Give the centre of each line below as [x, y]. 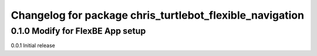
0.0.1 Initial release [33, 45]
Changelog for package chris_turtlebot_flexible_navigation [158, 15]
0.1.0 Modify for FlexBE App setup [78, 31]
